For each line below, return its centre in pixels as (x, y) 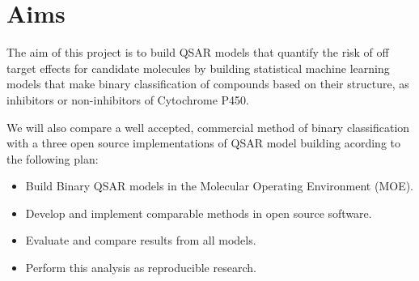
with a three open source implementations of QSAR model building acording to (203, 143)
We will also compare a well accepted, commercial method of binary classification (208, 127)
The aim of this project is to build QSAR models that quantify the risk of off (198, 52)
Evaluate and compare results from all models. (141, 240)
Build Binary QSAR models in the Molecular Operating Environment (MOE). (220, 186)
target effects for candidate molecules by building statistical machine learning (198, 68)
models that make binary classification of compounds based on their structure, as (208, 84)
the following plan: (53, 158)
